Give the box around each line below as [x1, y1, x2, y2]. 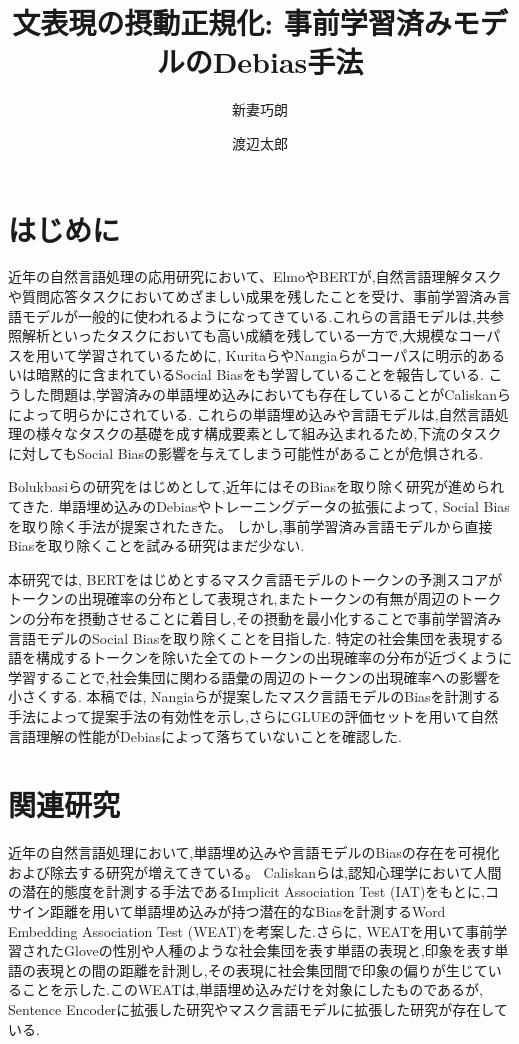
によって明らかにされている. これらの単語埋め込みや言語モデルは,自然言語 [8, 403, 495, 424]
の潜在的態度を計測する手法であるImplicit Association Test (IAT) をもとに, [8, 881, 485, 902]
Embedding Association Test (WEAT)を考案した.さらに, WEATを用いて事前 [8, 920, 494, 941]
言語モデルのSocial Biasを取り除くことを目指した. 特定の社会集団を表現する [8, 627, 504, 648]
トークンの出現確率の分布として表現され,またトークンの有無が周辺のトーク [8, 588, 502, 609]
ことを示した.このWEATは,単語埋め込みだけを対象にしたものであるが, [21, 979, 483, 1000]
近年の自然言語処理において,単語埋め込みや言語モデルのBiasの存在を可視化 [8, 842, 500, 863]
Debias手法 [212, 41, 364, 82]
